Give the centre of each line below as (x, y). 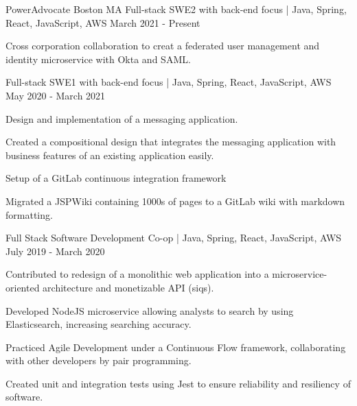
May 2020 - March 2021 (56, 95)
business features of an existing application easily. (110, 155)
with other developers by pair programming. (99, 360)
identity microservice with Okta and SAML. (98, 59)
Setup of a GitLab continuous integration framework (116, 178)
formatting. (29, 214)
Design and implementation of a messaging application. (122, 118)
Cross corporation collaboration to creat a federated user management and (163, 46)
